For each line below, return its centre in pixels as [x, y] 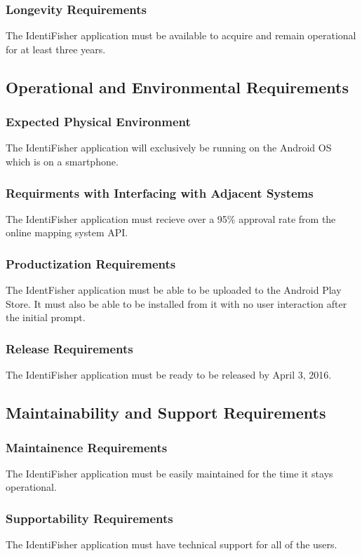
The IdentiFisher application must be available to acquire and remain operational [181, 35]
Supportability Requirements [89, 518]
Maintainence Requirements [87, 447]
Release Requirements [69, 348]
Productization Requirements [91, 263]
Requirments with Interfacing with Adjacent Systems [160, 192]
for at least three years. [56, 49]
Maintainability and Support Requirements [166, 413]
